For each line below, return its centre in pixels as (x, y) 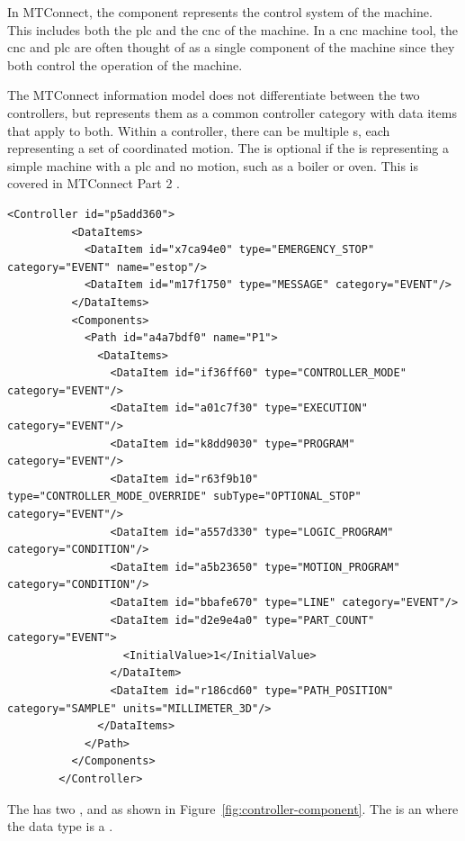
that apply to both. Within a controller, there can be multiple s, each (199, 130)
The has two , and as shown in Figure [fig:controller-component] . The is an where (233, 808)
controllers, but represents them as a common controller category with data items (232, 112)
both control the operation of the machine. (125, 64)
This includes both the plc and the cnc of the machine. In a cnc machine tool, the (233, 29)
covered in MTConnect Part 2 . (94, 183)
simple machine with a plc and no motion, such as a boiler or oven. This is (213, 165)
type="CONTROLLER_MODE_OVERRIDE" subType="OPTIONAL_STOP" (184, 497)
